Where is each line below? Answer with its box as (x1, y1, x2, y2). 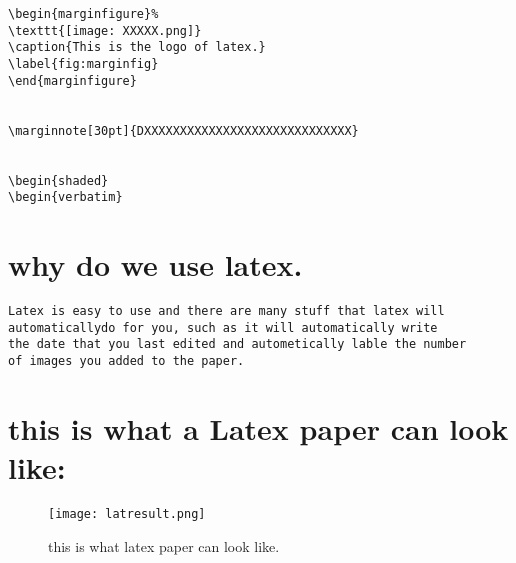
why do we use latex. (8, 244, 303, 285)
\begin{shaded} (8, 173, 109, 188)
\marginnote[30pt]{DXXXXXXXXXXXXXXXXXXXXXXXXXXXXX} (8, 123, 359, 138)
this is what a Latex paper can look (8, 407, 509, 448)
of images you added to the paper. (8, 353, 245, 368)
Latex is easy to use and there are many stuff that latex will (8, 304, 445, 318)
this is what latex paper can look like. (48, 535, 280, 556)
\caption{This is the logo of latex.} (8, 40, 266, 55)
